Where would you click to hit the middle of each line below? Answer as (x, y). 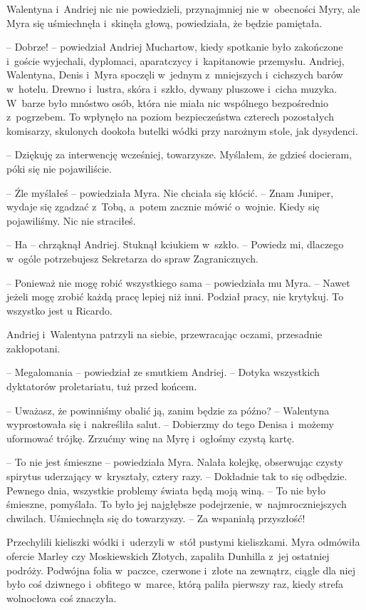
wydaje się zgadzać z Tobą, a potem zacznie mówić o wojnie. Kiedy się (163, 207)
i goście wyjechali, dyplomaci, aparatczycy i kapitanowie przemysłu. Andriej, (176, 60)
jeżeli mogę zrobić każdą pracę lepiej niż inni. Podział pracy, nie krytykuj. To (175, 296)
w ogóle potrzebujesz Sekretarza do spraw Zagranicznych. (132, 258)
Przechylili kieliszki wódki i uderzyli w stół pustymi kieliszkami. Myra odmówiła (183, 542)
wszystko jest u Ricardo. (60, 310)
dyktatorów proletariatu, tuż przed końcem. (102, 386)
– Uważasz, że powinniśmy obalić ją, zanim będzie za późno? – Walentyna (168, 410)
